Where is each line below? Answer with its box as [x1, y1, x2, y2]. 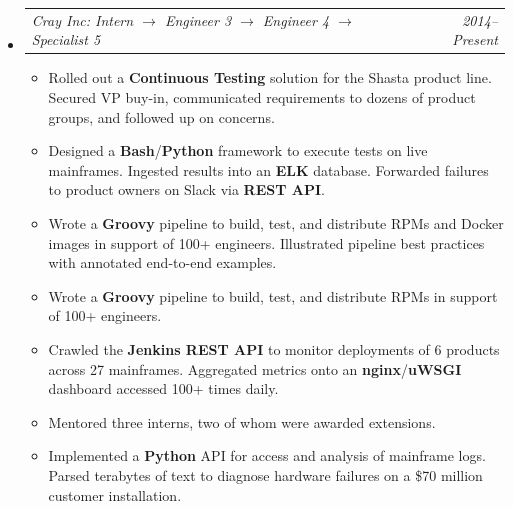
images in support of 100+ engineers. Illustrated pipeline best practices [48, 232, 485, 253]
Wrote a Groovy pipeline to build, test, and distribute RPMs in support [48, 285, 498, 306]
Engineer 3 [164, 9, 232, 30]
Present [452, 29, 498, 50]
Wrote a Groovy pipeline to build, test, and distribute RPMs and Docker [48, 213, 504, 233]
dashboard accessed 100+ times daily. [48, 378, 279, 399]
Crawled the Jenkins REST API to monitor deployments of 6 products [48, 338, 500, 359]
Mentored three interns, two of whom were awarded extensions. [48, 411, 436, 432]
